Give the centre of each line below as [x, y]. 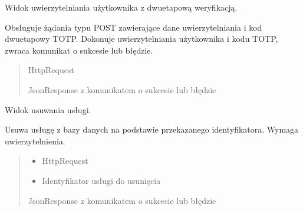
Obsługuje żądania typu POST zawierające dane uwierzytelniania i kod [134, 27]
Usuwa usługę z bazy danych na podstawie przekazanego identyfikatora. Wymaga [152, 129]
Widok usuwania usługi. [48, 109]
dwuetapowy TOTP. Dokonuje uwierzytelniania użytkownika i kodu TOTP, [141, 39]
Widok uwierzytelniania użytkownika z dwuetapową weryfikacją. [121, 7]
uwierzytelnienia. [35, 141]
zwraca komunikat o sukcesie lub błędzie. [79, 50]
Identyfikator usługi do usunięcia [101, 180]
